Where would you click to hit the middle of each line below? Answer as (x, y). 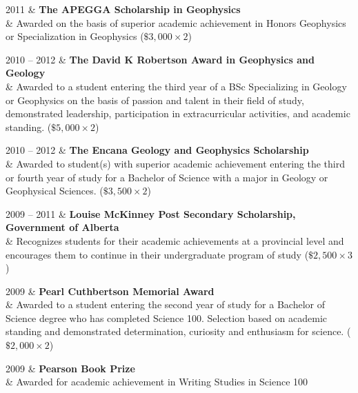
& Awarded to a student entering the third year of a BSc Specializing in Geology (176, 86)
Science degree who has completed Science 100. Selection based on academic (167, 318)
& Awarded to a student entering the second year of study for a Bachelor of (165, 304)
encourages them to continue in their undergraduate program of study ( (157, 254)
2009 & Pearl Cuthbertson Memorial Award (110, 291)
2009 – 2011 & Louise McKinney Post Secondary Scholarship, (151, 213)
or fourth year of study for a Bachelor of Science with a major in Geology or (167, 177)
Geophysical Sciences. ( (54, 191)
